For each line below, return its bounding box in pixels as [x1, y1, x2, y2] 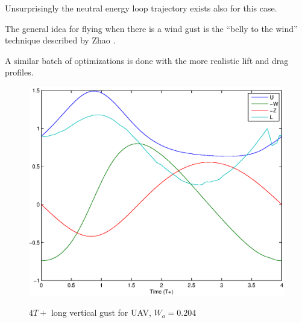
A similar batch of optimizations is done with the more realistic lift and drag [5, 54, 289, 66]
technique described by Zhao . [5, 34, 116, 46]
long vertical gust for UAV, [51, 306, 151, 319]
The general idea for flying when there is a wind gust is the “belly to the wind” [5, 22, 298, 34]
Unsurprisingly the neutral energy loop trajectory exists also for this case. [5, 2, 277, 14]
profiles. [5, 66, 34, 78]
